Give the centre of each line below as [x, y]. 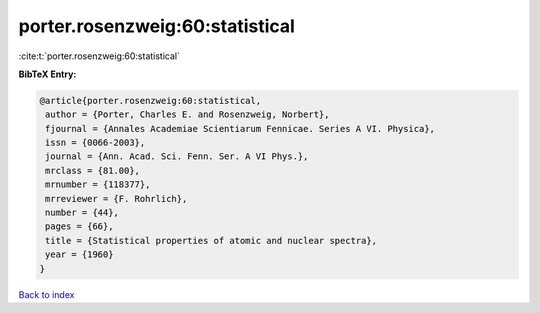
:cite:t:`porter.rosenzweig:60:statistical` [99, 56]
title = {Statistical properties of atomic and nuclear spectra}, [211, 240]
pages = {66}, [79, 226]
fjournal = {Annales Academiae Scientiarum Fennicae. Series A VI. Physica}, [240, 128]
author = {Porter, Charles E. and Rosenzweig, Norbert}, [187, 114]
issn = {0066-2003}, [95, 143]
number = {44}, [82, 213]
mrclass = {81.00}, [92, 170]
